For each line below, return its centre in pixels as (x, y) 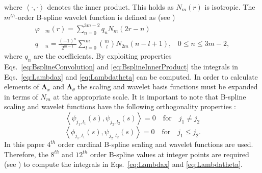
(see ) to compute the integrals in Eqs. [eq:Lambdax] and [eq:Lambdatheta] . (123, 164)
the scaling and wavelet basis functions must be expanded (168, 86)
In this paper (24, 144)
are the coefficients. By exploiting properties (103, 56)
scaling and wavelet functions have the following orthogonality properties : (120, 106)
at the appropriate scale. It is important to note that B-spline (150, 96)
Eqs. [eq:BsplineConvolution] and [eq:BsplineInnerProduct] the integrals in (121, 67)
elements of (22, 86)
